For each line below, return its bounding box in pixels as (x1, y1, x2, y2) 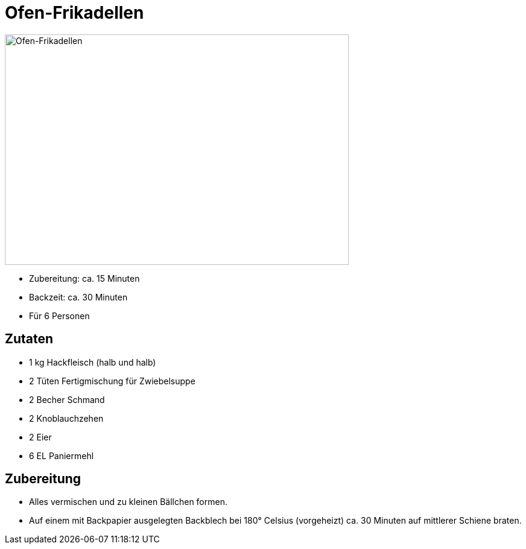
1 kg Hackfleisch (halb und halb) (29, 357, 156, 367)
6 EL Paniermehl (29, 450, 94, 461)
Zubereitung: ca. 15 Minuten (29, 273, 140, 284)
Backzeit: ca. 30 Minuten (29, 291, 128, 302)
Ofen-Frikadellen (5, 2, 144, 23)
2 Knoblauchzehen (29, 413, 104, 424)
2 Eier (29, 431, 52, 442)
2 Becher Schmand (29, 394, 105, 405)
